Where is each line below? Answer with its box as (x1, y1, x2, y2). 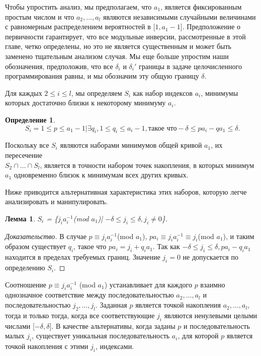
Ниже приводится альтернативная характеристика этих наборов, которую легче (5, 186, 247, 197)
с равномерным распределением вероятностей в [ (5, 21, 155, 32)
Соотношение (5, 279, 46, 289)
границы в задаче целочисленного (139, 61, 242, 71)
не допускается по (183, 252, 238, 262)
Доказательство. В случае (5, 230, 86, 241)
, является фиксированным (160, 2, 242, 12)
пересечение (5, 149, 42, 160)
